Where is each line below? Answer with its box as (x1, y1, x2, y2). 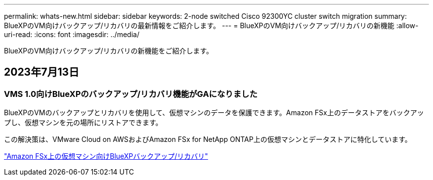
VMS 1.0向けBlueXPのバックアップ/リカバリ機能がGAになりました (4, 89, 258, 99)
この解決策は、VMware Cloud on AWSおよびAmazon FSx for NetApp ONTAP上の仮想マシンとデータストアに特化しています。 (4, 135, 412, 144)
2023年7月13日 (4, 66, 79, 79)
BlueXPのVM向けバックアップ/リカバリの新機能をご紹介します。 (4, 46, 214, 55)
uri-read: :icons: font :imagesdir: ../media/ (4, 30, 139, 39)
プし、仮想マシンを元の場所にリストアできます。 (4, 118, 163, 127)
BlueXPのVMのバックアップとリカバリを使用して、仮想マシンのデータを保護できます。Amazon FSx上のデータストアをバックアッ (4, 108, 424, 117)
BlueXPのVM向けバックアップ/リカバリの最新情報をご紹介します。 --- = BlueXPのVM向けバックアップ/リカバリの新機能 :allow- (4, 21, 419, 30)
